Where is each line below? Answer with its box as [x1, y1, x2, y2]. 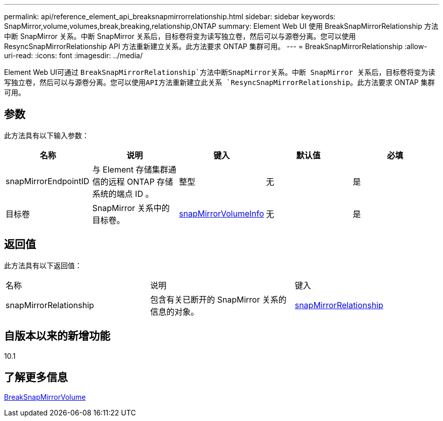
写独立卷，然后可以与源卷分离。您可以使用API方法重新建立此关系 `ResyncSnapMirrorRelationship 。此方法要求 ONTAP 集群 [4, 78, 435, 87]
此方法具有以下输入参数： [4, 131, 89, 140]
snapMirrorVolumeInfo [179, 208, 264, 219]
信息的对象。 [150, 306, 199, 317]
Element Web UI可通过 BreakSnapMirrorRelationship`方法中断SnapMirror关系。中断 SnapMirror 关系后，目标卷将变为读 [4, 68, 435, 76]
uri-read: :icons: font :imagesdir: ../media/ [4, 51, 143, 60]
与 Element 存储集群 [92, 164, 168, 175]
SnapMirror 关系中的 [92, 202, 170, 213]
